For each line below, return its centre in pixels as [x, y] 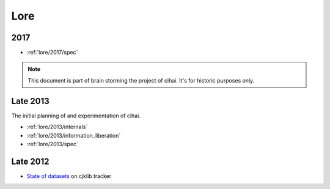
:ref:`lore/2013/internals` [57, 127]
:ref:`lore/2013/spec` [53, 144]
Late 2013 [31, 101]
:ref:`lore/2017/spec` [52, 53]
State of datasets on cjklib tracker [69, 176]
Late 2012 [30, 161]
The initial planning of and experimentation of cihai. [76, 116]
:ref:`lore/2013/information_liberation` [74, 135]
